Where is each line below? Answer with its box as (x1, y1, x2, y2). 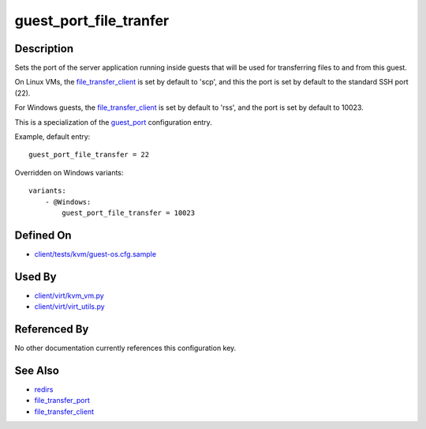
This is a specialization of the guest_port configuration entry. (14, 117, 212, 126)
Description (14, 42, 74, 55)
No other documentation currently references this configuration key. (14, 344, 237, 353)
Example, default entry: (14, 132, 91, 141)
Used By (14, 269, 57, 284)
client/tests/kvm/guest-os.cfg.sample (34, 249, 157, 258)
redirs (34, 384, 54, 394)
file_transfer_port (34, 396, 90, 405)
